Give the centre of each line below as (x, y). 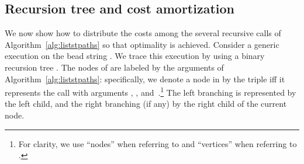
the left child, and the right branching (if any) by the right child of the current (146, 104)
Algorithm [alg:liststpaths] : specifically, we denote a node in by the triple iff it (145, 78)
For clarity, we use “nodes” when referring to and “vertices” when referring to (158, 143)
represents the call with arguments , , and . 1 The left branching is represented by (151, 91)
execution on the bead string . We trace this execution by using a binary (135, 56)
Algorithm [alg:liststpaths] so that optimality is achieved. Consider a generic (142, 44)
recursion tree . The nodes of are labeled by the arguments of (114, 67)
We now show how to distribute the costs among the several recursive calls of (143, 33)
